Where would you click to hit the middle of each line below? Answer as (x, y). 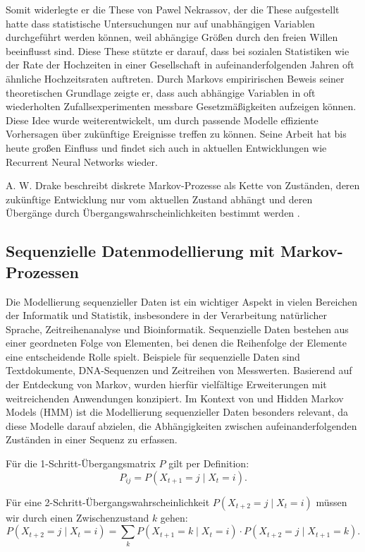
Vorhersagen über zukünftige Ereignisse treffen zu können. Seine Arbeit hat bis (176, 134)
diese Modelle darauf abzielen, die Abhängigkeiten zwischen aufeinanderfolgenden (181, 425)
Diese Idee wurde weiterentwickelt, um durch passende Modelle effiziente (162, 120)
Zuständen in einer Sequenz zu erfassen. (92, 439)
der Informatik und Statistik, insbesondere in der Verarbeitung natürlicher (167, 315)
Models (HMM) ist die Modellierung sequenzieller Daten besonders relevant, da (177, 412)
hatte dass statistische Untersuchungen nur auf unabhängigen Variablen (160, 23)
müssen (332, 502)
